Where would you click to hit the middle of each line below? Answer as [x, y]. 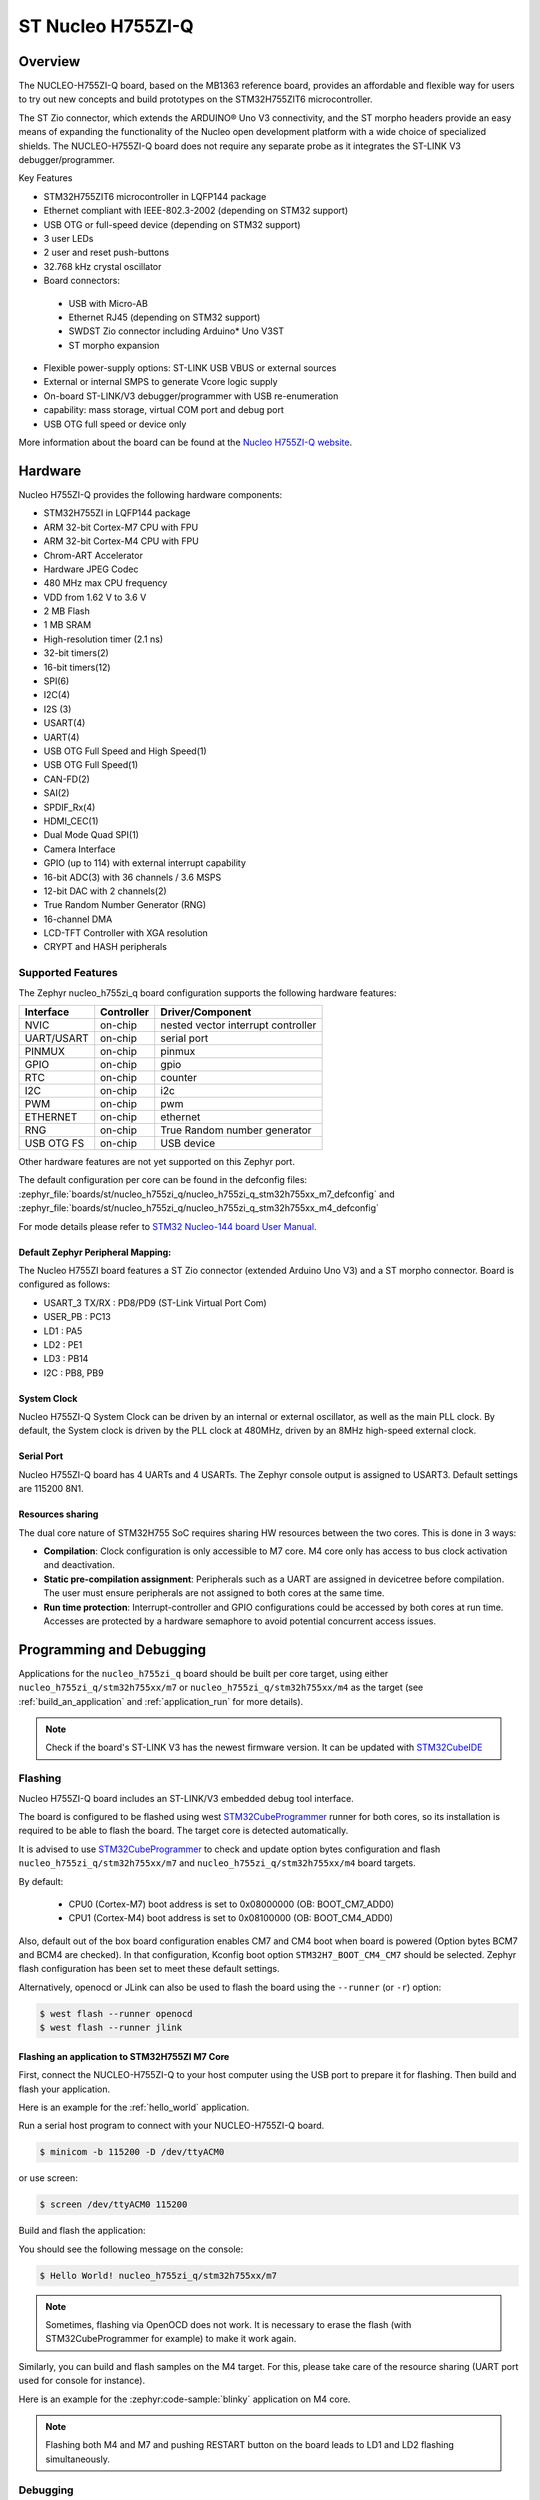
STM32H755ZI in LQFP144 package [117, 513]
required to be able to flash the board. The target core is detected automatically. [183, 1831]
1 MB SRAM [67, 625]
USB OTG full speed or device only [115, 424]
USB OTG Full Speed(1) [91, 765]
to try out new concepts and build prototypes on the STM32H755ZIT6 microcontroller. [196, 99]
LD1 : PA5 [63, 1331]
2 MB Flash [66, 611]
